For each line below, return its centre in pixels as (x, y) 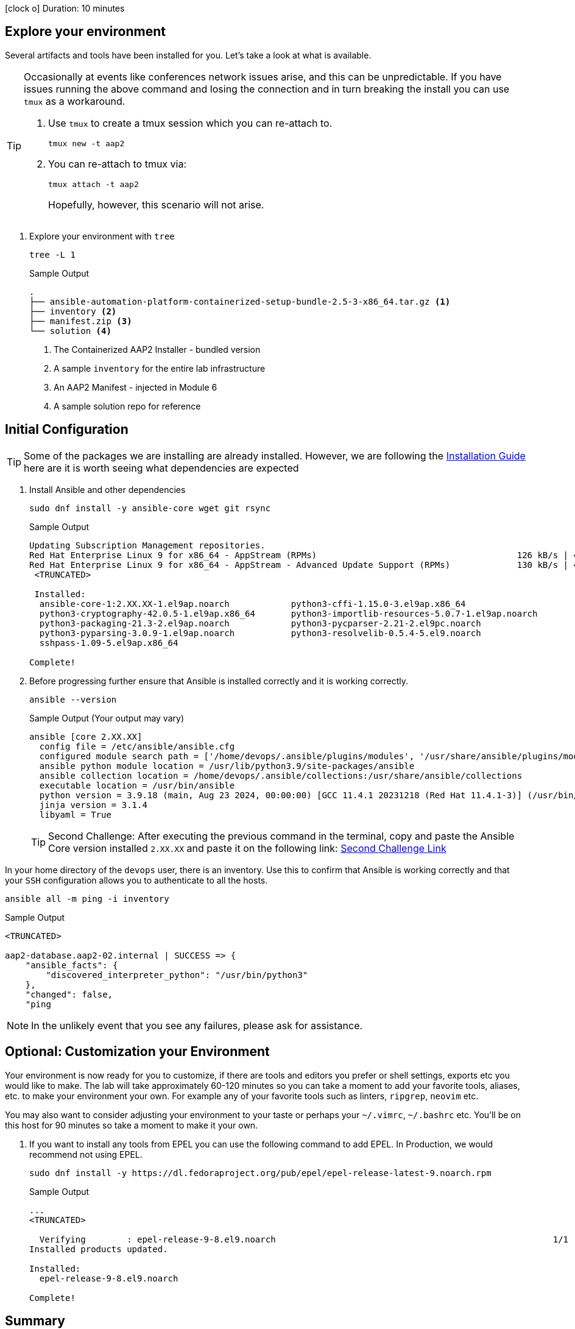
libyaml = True (75, 814)
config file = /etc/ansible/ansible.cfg (137, 746)
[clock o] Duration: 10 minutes (65, 8)
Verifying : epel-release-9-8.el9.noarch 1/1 (304, 1239)
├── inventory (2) (73, 311)
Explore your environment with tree (102, 236)
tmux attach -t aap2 (93, 184)
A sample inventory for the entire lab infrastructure (160, 368)
